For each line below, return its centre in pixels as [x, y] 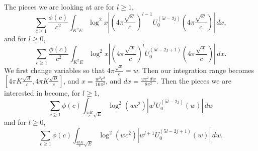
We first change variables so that [55, 70]
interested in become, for [42, 92]
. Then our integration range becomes [196, 70]
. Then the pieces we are [194, 80]
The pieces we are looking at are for [59, 7]
